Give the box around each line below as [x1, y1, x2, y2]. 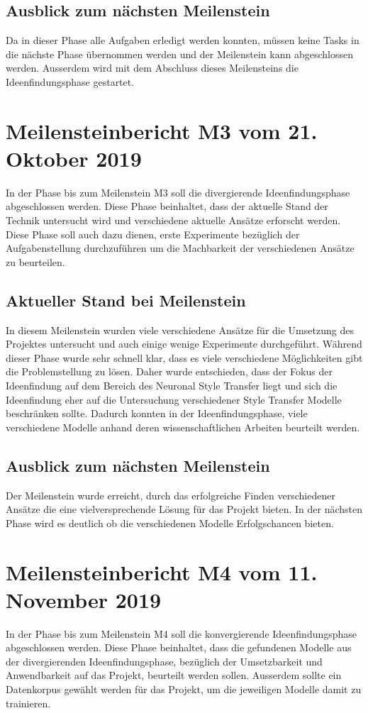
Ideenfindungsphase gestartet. [6, 74, 135, 89]
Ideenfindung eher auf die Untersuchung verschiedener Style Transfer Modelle [6, 392, 342, 407]
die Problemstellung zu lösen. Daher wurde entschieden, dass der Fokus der [6, 364, 333, 379]
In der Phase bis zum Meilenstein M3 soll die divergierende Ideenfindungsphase [6, 184, 350, 199]
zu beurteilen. [6, 254, 65, 269]
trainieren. [6, 695, 51, 710]
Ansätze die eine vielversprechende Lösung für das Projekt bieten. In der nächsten [6, 502, 363, 516]
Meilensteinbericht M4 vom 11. [6, 557, 318, 586]
